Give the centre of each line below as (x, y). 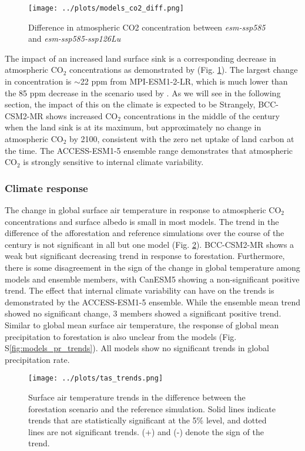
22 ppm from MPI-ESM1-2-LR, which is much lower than (184, 81)
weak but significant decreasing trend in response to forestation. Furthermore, (145, 256)
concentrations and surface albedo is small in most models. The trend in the (142, 221)
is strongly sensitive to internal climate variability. (113, 162)
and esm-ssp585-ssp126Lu (75, 38)
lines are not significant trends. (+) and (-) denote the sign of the (146, 431)
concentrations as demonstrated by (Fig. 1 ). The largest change (184, 70)
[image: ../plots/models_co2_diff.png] (106, 8)
